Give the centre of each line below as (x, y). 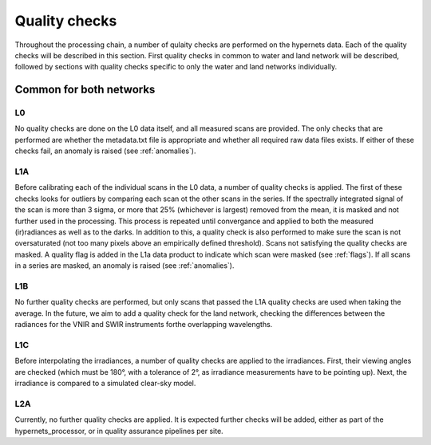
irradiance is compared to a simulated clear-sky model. (105, 383)
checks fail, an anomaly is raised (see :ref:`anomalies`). (105, 151)
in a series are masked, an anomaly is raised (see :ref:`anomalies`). (125, 266)
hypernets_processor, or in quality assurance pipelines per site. (119, 431)
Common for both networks (85, 90)
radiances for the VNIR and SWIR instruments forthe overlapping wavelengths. (144, 325)
